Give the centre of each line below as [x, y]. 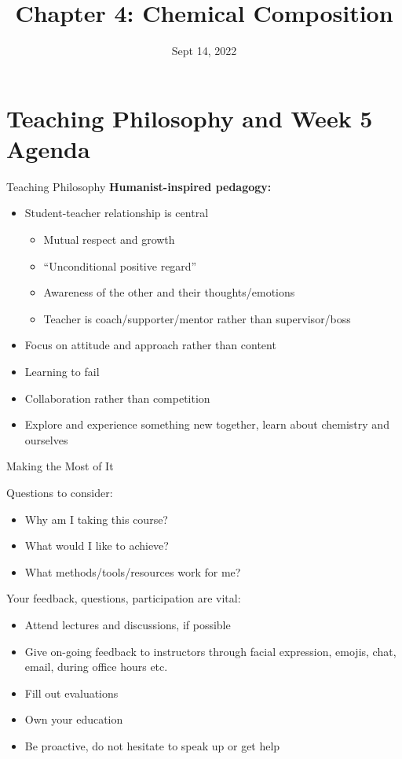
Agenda [48, 148]
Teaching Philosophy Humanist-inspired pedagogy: [139, 186]
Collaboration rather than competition [117, 398]
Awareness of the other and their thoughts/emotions [169, 292]
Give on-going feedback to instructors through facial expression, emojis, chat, [210, 651]
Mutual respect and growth [109, 239]
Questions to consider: [60, 492]
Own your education [74, 719]
